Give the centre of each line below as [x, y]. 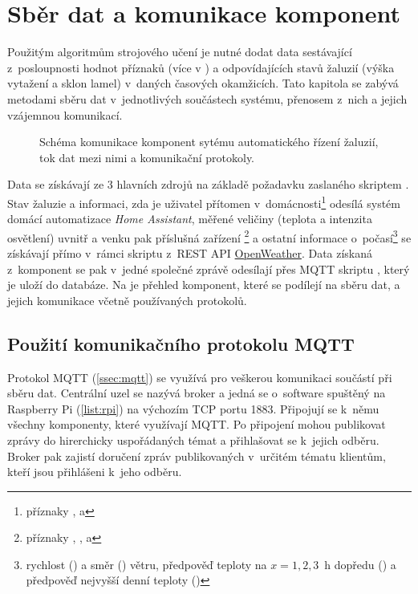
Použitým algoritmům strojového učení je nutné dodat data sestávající [180, 52]
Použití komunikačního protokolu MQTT [181, 343]
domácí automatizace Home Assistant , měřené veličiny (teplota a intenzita [190, 219]
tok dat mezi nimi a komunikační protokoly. [147, 157]
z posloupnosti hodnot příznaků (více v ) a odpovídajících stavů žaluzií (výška [201, 67]
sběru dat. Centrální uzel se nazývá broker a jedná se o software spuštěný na [197, 393]
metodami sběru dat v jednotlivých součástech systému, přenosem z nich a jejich [207, 98]
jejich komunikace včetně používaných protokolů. [127, 300]
